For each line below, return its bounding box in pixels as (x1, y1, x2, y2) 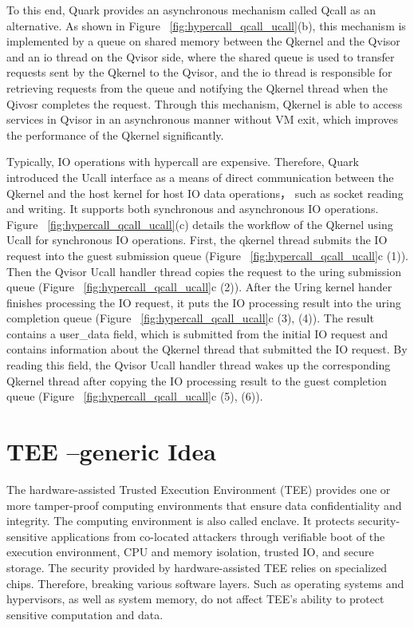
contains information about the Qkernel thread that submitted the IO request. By (6, 341, 408, 357)
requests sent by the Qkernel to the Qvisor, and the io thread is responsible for (6, 64, 392, 81)
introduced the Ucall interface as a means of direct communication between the (6, 168, 394, 185)
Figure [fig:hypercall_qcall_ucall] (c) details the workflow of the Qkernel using (6, 215, 393, 232)
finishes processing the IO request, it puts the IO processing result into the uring (6, 294, 401, 310)
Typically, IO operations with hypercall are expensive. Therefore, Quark (6, 153, 359, 170)
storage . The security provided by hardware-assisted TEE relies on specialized (6, 559, 388, 575)
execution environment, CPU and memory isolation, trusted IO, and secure (6, 543, 374, 560)
